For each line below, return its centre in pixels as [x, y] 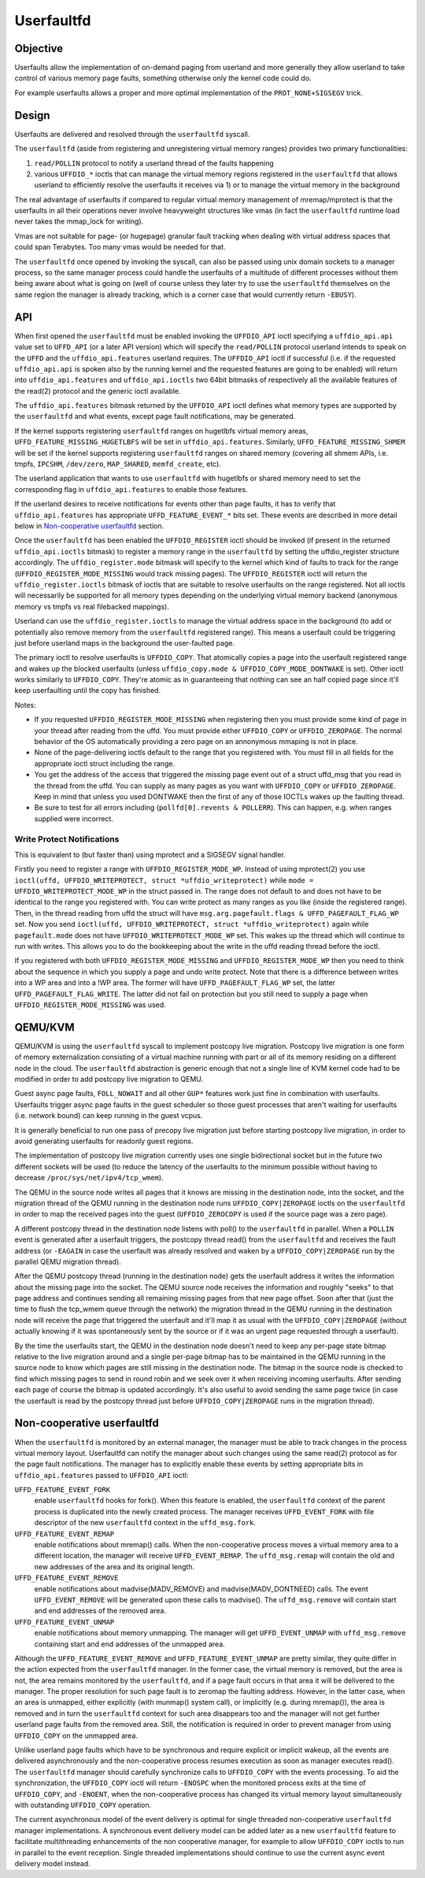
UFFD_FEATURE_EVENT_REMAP [65, 1534]
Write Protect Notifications [67, 839]
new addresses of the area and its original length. [115, 1566]
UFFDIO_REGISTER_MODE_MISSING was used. [91, 1005]
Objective [39, 48]
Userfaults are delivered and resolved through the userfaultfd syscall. [132, 134]
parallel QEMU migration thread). [68, 1261]
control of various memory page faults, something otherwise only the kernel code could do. [163, 78]
